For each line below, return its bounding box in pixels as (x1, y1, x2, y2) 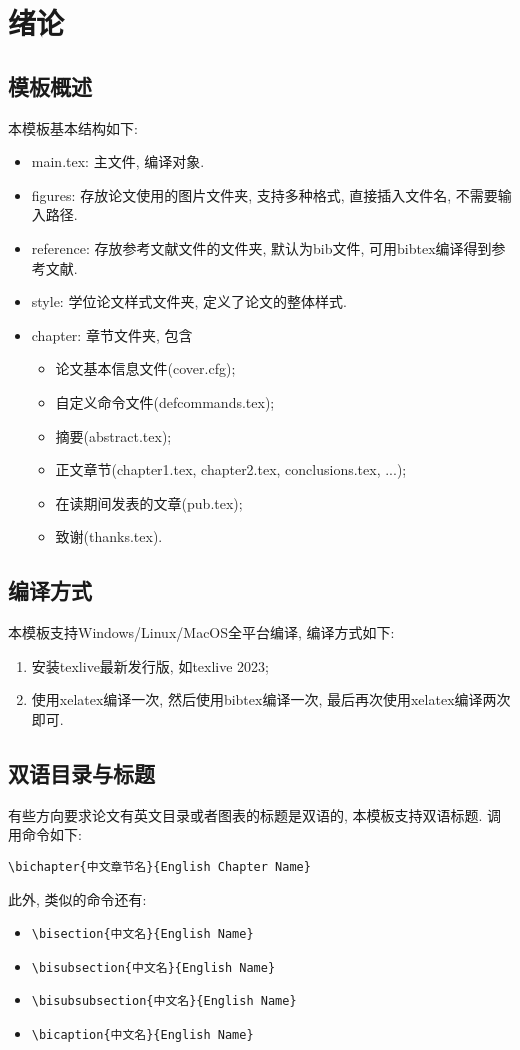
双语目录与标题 (8, 757, 155, 788)
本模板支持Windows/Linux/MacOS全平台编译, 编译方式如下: (8, 622, 395, 643)
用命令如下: (8, 824, 82, 845)
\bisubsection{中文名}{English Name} (31, 960, 276, 975)
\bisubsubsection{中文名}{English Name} (31, 994, 297, 1009)
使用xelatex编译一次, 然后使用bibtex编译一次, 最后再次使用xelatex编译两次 (31, 689, 511, 710)
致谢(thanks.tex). (55, 526, 163, 547)
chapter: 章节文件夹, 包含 (31, 324, 193, 345)
